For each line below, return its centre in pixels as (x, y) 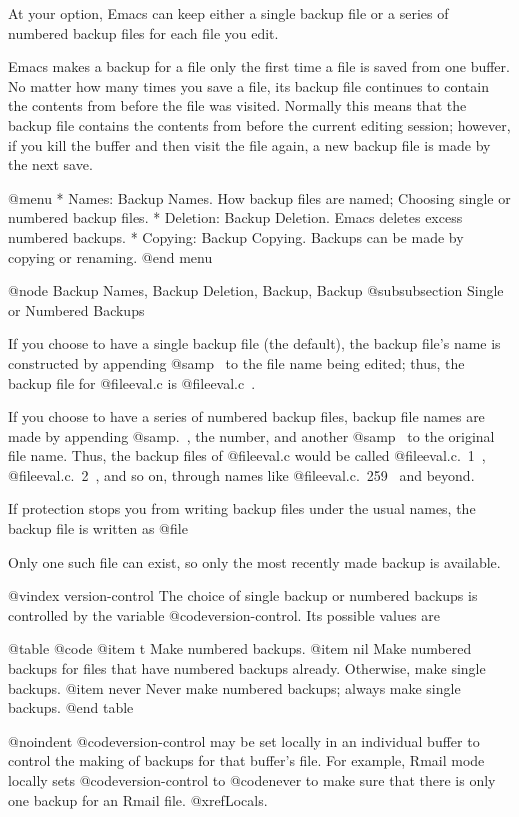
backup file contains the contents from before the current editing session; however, (259, 124)
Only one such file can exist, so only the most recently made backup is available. (254, 561)
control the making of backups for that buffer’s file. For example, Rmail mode (246, 760)
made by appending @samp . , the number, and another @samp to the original (251, 435)
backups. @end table (71, 707)
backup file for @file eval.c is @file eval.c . (132, 382)
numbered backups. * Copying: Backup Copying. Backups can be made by (236, 236)
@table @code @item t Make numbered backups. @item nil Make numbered (240, 648)
